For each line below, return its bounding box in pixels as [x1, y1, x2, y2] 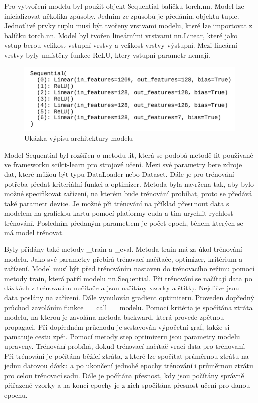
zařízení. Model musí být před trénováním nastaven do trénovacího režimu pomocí [4, 263, 255, 274]
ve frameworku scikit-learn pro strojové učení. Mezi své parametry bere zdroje [4, 159, 242, 170]
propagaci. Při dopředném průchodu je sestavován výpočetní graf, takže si [4, 321, 230, 332]
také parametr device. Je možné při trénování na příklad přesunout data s [4, 198, 229, 208]
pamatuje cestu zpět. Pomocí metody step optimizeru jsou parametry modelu [4, 331, 240, 342]
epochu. [4, 390, 28, 400]
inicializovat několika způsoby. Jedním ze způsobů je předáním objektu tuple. [4, 10, 239, 21]
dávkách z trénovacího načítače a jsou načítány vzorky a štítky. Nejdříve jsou [4, 283, 239, 293]
